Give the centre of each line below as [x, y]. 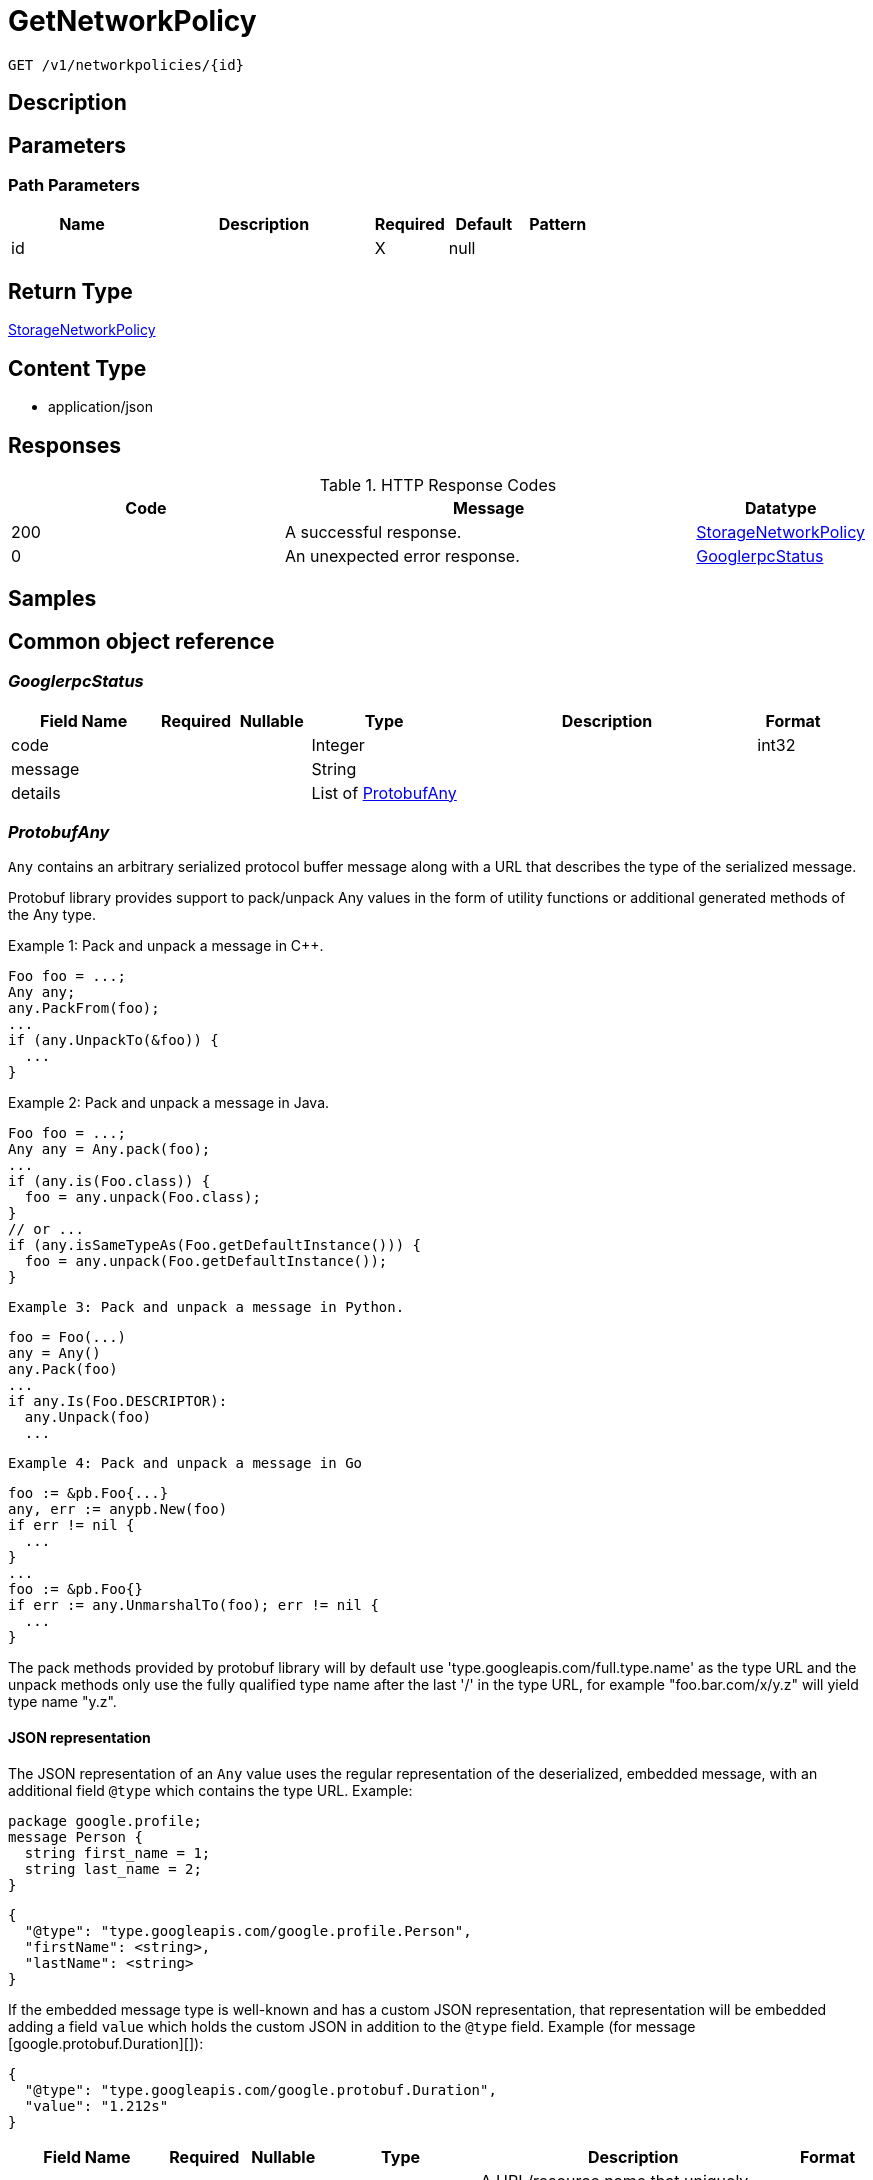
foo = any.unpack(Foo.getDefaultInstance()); [206, 1261]
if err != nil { [71, 1525]
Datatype [780, 507]
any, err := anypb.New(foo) [118, 1509]
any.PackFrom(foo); [84, 1008]
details [36, 792]
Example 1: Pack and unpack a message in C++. [166, 946]
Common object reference [141, 641]
